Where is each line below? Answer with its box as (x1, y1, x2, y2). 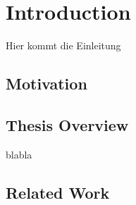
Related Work (6, 181, 110, 203)
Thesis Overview (6, 113, 129, 135)
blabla (6, 147, 32, 161)
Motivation (6, 73, 87, 94)
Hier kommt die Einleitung (6, 38, 121, 53)
